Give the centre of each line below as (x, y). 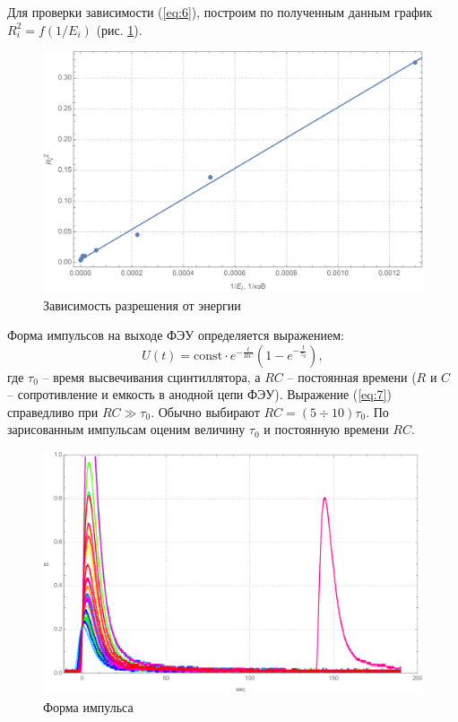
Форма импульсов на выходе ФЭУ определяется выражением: (176, 335)
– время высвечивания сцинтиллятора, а (151, 376)
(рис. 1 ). (119, 29)
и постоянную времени (326, 429)
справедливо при (53, 411)
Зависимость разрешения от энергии (142, 304)
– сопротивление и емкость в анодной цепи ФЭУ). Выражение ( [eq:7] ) (199, 394)
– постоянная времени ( (352, 376)
